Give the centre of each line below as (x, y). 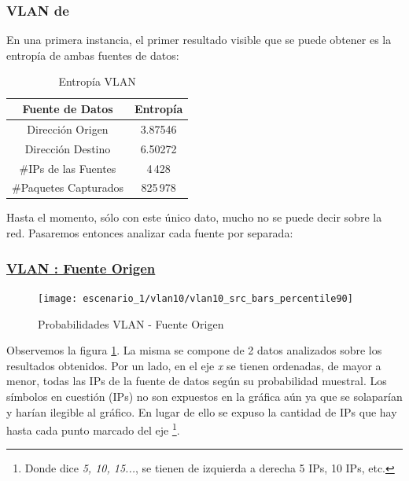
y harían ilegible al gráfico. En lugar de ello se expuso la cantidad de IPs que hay (202, 411)
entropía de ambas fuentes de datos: (93, 55)
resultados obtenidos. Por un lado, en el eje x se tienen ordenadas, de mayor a (194, 365)
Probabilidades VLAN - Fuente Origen (131, 323)
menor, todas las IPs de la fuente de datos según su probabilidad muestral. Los (197, 381)
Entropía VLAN (97, 81)
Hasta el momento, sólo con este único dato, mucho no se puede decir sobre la (194, 217)
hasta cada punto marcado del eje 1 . (93, 429)
